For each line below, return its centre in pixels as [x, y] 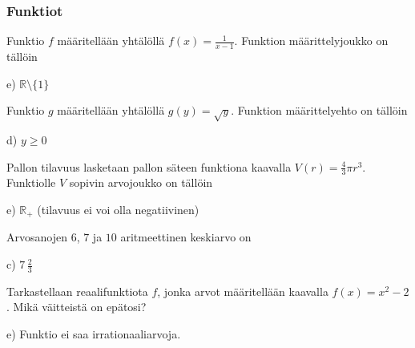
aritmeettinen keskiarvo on [186, 237]
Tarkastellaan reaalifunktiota [77, 291]
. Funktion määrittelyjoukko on [311, 40]
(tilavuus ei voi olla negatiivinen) [118, 210]
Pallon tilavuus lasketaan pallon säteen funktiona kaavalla [149, 166]
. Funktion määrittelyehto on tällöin [319, 110]
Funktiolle [31, 182]
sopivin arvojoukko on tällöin [141, 182]
